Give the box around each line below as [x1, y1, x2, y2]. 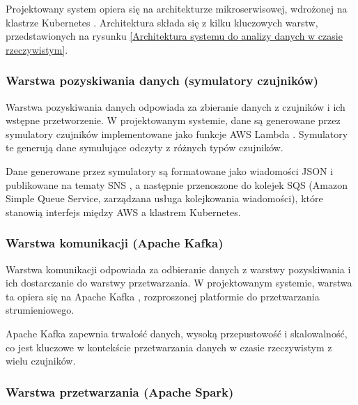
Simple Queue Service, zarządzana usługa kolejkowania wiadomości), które [6, 191, 323, 206]
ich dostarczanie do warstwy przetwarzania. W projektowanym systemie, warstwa [6, 275, 352, 290]
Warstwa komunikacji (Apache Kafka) [6, 234, 224, 252]
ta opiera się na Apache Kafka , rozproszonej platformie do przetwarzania [6, 289, 320, 303]
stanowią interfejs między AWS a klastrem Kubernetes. [6, 204, 241, 219]
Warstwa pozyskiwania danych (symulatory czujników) [6, 72, 319, 89]
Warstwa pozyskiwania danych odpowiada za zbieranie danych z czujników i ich [6, 99, 345, 114]
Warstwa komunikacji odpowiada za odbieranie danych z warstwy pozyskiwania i [6, 261, 351, 276]
